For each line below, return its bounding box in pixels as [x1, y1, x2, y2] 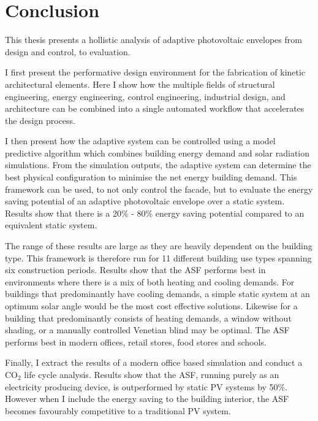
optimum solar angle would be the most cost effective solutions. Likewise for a [5, 299, 298, 312]
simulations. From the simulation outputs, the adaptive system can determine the [5, 158, 311, 171]
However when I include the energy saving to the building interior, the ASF [5, 392, 289, 405]
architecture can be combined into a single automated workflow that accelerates [5, 102, 305, 115]
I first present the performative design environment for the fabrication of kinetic [5, 66, 306, 79]
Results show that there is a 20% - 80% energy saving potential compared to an [5, 206, 305, 219]
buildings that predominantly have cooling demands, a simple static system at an [5, 287, 310, 300]
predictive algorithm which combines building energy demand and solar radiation [5, 146, 310, 159]
